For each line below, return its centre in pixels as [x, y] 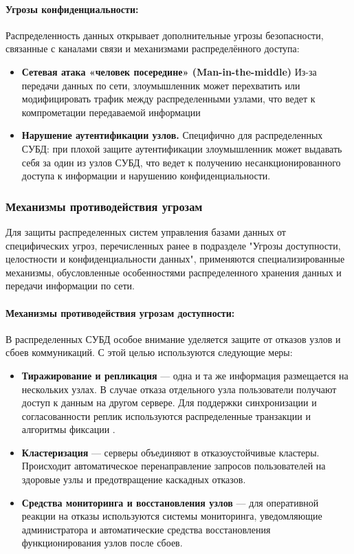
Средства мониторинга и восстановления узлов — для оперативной [170, 502]
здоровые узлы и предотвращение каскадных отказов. [134, 479]
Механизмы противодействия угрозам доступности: [120, 312]
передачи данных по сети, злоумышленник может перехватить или [161, 85]
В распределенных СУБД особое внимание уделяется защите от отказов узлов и [173, 339]
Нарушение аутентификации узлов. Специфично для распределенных [172, 135]
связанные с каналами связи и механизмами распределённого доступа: [153, 48]
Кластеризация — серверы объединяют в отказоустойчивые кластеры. [170, 452]
